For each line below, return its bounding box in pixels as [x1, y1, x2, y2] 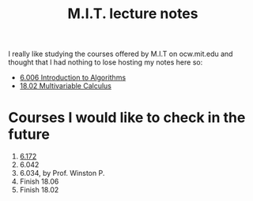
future [8, 125, 50, 143]
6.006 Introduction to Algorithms [19, 73, 126, 83]
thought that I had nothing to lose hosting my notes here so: [8, 58, 203, 67]
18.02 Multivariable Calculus [19, 81, 112, 91]
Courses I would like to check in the [8, 109, 246, 127]
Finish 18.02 [19, 185, 59, 195]
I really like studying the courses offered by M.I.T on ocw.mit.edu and [8, 49, 233, 59]
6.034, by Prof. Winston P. [19, 169, 105, 178]
